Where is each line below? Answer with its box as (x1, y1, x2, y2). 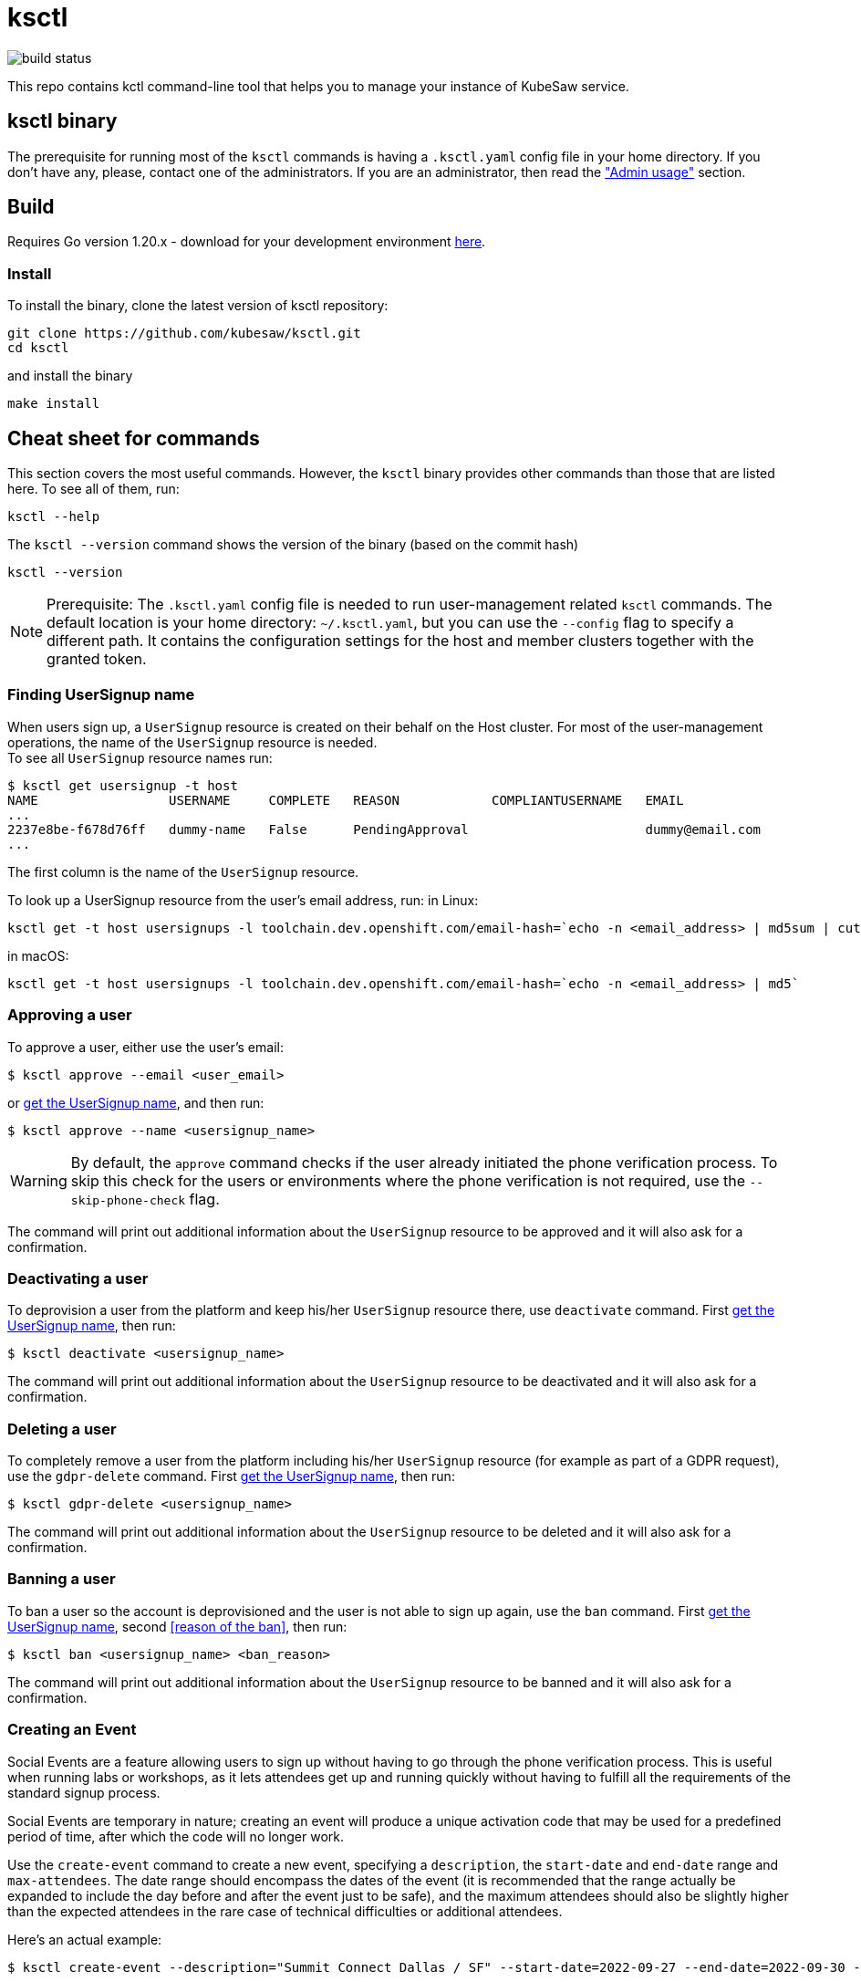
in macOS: (7, 947, 69, 964)
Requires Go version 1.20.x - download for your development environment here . (7, 234, 486, 250)
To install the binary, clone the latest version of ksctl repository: (7, 297, 389, 314)
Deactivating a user (7, 1268, 149, 1288)
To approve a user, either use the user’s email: (7, 1038, 284, 1055)
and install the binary (7, 368, 133, 384)
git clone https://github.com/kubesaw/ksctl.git (7, 326, 361, 341)
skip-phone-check (70, 1193, 186, 1207)
